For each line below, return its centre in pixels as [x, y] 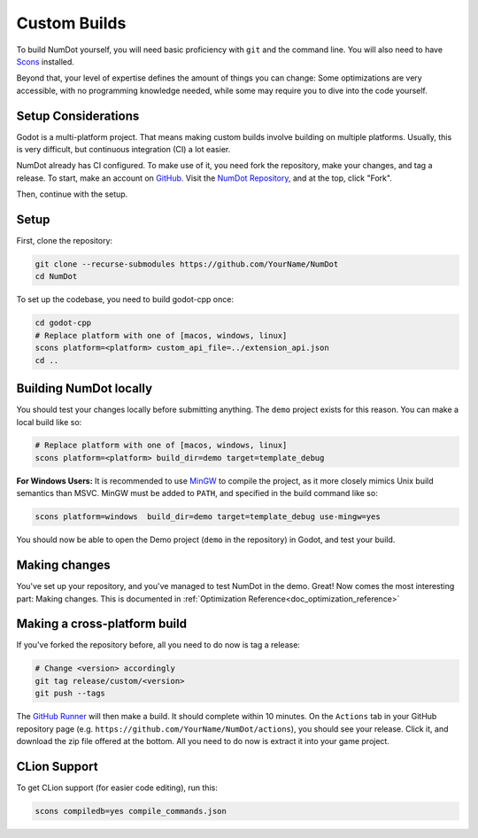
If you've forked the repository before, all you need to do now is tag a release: [158, 645]
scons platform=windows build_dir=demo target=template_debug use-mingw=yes [208, 517]
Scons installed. [46, 61]
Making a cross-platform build [102, 624]
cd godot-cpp [63, 323]
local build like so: [49, 422]
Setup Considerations [78, 116]
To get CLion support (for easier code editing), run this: [117, 788]
